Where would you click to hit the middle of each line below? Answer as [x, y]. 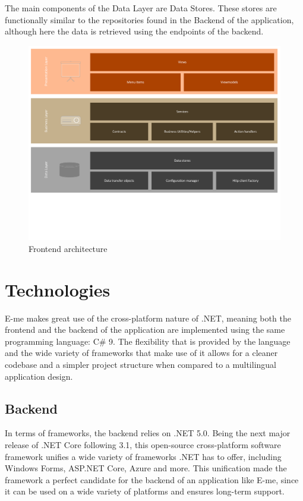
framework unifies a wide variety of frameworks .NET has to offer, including [143, 456]
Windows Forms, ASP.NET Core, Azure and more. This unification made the [146, 468]
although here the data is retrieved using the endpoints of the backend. [134, 31]
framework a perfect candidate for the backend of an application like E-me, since [152, 479]
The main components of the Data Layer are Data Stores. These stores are [141, 8]
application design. [39, 376]
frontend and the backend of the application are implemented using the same [145, 330]
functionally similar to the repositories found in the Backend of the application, [149, 19]
